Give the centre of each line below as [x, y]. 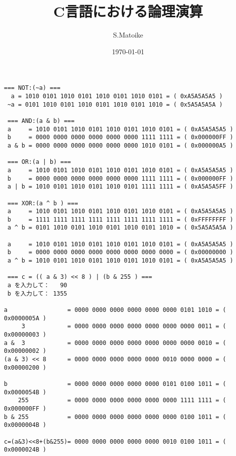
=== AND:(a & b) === [41, 121]
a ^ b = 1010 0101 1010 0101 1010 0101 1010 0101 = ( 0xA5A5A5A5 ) [120, 261]
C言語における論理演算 [128, 11]
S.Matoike [128, 35]
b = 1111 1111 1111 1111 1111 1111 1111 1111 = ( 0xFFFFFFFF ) [120, 219]
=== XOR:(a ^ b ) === [43, 203]
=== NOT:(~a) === [32, 88]
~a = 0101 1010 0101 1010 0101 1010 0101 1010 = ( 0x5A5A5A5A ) [115, 104]
